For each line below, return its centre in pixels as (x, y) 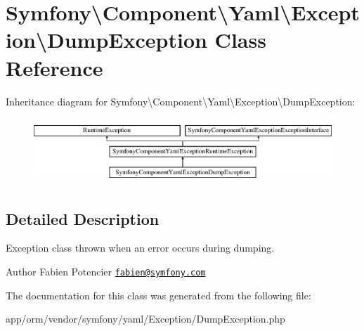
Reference (54, 67)
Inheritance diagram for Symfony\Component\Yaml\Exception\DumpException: (181, 101)
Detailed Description (83, 218)
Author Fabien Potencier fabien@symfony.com (106, 271)
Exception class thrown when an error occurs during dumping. (140, 248)
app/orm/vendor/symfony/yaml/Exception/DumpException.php (145, 319)
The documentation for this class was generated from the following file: (158, 295)
